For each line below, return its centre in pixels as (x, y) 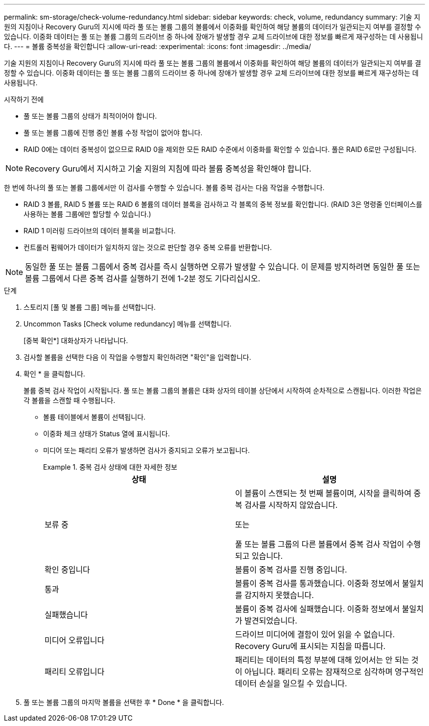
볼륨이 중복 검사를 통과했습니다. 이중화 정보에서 (318, 583)
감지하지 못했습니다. (279, 595)
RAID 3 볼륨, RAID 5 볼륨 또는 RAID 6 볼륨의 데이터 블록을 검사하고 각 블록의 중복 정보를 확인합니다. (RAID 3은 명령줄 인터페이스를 (223, 204)
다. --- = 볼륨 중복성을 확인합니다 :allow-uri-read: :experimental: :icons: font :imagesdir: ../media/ (158, 46)
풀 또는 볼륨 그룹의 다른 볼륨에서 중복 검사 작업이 (320, 544)
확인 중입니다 (67, 570)
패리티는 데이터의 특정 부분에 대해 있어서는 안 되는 (322, 660)
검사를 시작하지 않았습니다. (291, 505)
